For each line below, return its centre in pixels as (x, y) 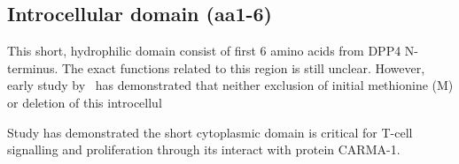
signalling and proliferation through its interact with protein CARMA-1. (204, 149)
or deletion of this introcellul (85, 102)
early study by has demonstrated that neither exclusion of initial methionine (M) (230, 85)
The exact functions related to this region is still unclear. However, (243, 67)
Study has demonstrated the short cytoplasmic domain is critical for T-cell (210, 132)
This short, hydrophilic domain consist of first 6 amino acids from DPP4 (204, 51)
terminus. (33, 67)
